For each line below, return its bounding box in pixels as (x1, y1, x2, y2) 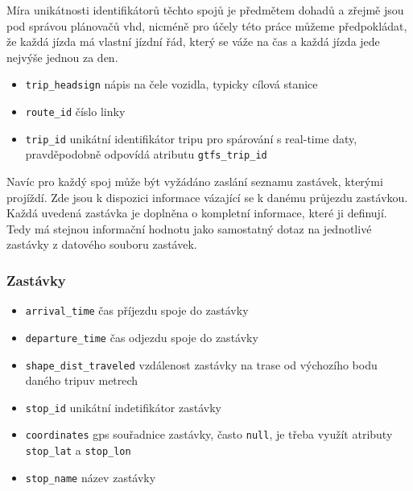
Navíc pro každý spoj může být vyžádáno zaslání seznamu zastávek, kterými (6, 173, 383, 189)
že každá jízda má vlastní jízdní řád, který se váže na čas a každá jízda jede (6, 33, 380, 50)
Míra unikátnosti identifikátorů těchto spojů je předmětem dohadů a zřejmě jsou (6, 2, 404, 18)
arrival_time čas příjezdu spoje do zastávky (25, 302, 249, 319)
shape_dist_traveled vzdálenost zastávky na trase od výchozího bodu (25, 356, 378, 373)
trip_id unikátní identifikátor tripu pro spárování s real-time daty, (25, 130, 357, 146)
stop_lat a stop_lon (25, 442, 131, 459)
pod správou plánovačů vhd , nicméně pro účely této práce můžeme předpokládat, (6, 17, 407, 34)
